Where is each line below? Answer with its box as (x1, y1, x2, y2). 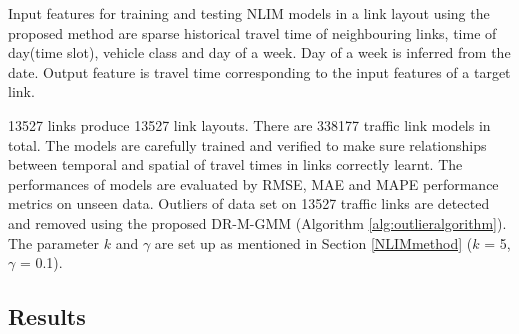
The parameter (8, 232, 100, 253)
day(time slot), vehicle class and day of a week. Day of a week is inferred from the (8, 42, 511, 63)
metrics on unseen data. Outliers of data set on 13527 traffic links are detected (8, 193, 490, 214)
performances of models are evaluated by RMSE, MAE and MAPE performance (8, 173, 499, 194)
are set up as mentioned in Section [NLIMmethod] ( (154, 232, 473, 253)
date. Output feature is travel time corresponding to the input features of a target (8, 61, 511, 82)
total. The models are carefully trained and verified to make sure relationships (8, 134, 487, 155)
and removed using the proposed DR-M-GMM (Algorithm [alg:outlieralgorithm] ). (8, 212, 507, 233)
